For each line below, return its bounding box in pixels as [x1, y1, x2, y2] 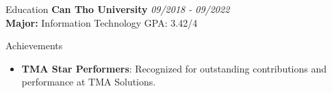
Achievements [5, 38, 63, 53]
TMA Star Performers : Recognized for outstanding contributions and [21, 61, 327, 75]
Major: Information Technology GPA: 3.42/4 [5, 15, 198, 29]
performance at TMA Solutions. [21, 75, 156, 89]
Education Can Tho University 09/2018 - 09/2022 [5, 2, 230, 16]
